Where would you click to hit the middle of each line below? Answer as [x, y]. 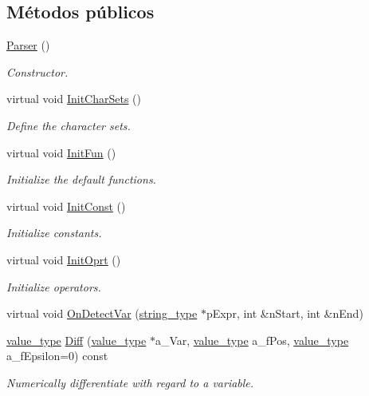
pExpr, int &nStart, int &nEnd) [285, 313]
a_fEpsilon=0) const [57, 356]
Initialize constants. [54, 233]
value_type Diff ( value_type [77, 340]
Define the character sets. [69, 125]
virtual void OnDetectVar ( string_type [102, 313]
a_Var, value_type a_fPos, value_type [252, 340]
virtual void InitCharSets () [74, 99]
